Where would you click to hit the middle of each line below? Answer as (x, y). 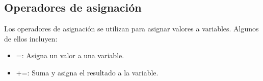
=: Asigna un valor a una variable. (70, 55)
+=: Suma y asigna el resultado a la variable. (87, 72)
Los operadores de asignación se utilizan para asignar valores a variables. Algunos (131, 29)
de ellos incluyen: (31, 38)
